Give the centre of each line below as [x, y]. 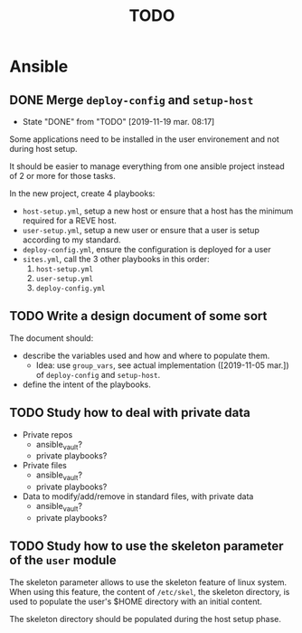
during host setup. [44, 149]
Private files [45, 466]
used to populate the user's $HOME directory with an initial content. [136, 601]
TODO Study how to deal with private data [130, 413]
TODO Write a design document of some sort [138, 316]
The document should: [52, 338]
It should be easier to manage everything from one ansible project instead [147, 166]
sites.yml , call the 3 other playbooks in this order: [116, 259]
